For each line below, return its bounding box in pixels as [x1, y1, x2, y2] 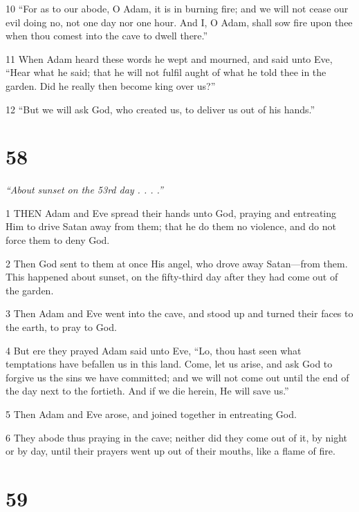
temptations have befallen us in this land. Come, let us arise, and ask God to [6, 357, 333, 371]
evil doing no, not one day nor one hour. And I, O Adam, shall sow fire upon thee [6, 15, 353, 29]
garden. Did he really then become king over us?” [6, 78, 216, 93]
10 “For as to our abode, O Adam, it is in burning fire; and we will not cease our [6, 1, 349, 15]
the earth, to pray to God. [6, 320, 117, 334]
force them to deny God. [6, 233, 110, 247]
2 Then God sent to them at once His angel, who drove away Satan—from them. [6, 256, 348, 270]
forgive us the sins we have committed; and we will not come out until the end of [6, 370, 349, 384]
